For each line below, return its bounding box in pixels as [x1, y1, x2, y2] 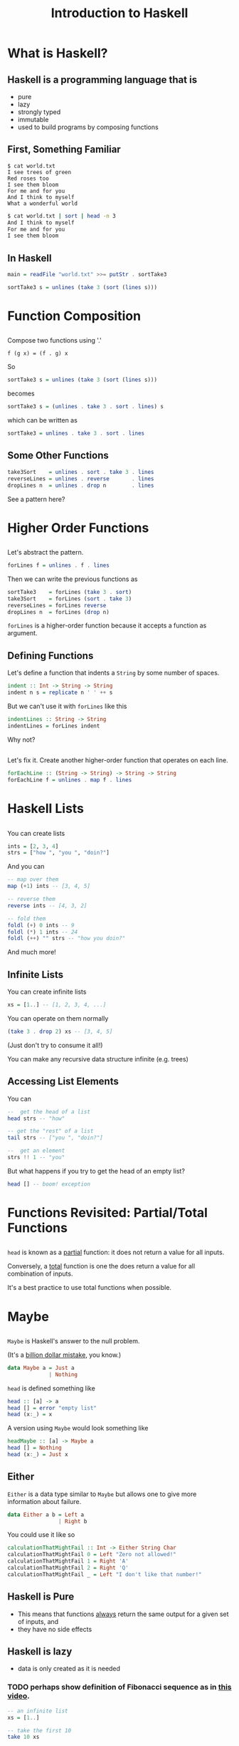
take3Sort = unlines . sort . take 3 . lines [7, 468, 154, 475]
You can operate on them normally [7, 1014, 109, 1022]
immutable [17, 116, 49, 123]
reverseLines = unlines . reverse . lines [7, 475, 154, 483]
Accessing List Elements [7, 1076, 119, 1088]
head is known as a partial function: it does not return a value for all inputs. [7, 1248, 225, 1257]
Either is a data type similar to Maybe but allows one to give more [7, 1490, 197, 1498]
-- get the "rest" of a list [7, 1128, 94, 1135]
